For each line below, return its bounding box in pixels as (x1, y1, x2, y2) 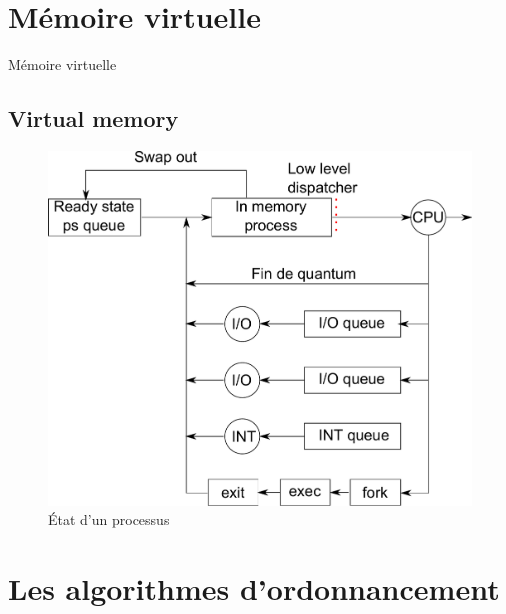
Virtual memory (8, 103, 179, 134)
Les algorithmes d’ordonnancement (8, 568, 500, 609)
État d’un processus (48, 509, 170, 530)
